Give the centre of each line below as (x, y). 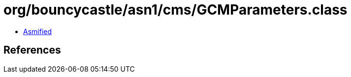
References (32, 50)
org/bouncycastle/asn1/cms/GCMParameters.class (175, 10)
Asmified (38, 31)
